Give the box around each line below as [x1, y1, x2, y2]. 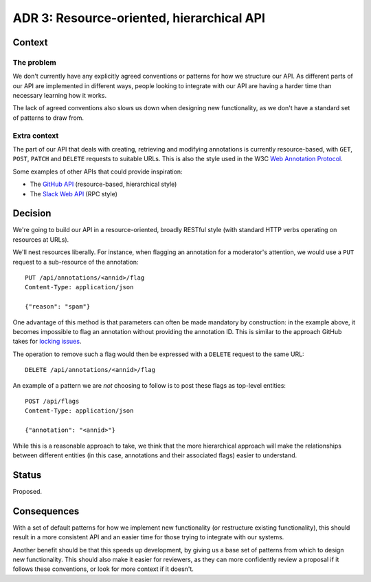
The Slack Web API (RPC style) [30, 189, 118, 198]
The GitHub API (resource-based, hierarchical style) [30, 180, 177, 189]
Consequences [12, 505, 80, 517]
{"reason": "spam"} [25, 303, 91, 311]
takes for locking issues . [12, 337, 82, 346]
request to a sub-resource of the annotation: [12, 258, 139, 266]
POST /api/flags [25, 397, 80, 405]
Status [12, 469, 42, 481]
